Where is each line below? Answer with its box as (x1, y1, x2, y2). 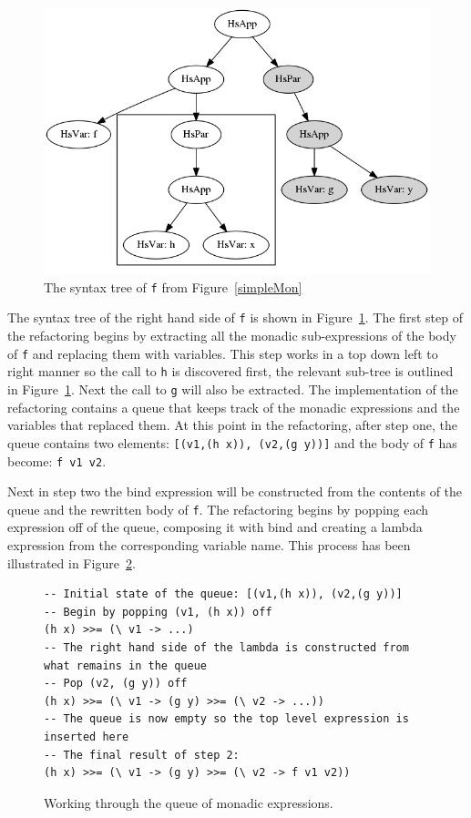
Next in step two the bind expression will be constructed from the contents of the (7, 482, 463, 501)
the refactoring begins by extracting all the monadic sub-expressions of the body (7, 326, 456, 345)
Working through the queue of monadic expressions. (44, 792, 333, 812)
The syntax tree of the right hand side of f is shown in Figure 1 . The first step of (7, 308, 463, 327)
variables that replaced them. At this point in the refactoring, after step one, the (7, 415, 457, 435)
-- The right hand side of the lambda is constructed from (44, 640, 409, 654)
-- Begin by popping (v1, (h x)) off (44, 605, 272, 619)
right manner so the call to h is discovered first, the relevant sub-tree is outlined (7, 362, 454, 381)
